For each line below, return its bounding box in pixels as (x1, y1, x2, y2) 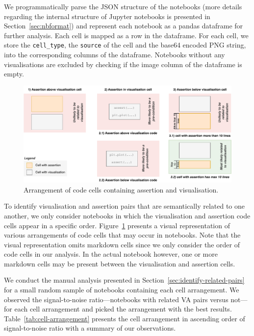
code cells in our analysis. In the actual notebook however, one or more (4, 249, 218, 259)
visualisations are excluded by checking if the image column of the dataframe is (4, 59, 242, 69)
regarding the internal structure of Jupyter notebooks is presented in (4, 11, 210, 21)
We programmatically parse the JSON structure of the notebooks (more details (4, 1, 242, 11)
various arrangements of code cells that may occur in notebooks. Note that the (4, 230, 241, 240)
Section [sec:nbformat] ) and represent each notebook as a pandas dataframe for (4, 21, 243, 31)
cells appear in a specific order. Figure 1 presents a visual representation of (4, 220, 230, 230)
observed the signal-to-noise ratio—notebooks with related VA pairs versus (4, 294, 229, 304)
